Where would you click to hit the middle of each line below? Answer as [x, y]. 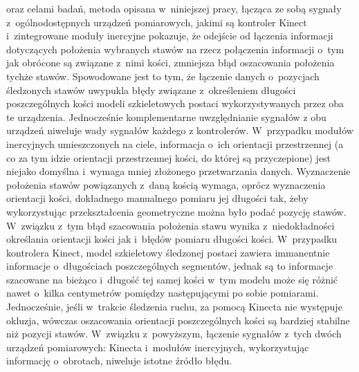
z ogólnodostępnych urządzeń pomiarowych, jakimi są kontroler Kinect [157, 22]
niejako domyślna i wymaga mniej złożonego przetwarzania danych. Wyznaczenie [178, 171]
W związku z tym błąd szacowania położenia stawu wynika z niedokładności [171, 225]
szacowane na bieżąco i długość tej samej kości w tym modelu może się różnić [172, 279]
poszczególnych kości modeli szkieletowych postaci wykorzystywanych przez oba [175, 103]
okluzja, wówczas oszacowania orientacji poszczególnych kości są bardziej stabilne [178, 320]
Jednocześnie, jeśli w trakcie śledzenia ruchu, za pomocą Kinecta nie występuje [174, 307]
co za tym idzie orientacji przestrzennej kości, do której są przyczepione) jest [169, 157]
